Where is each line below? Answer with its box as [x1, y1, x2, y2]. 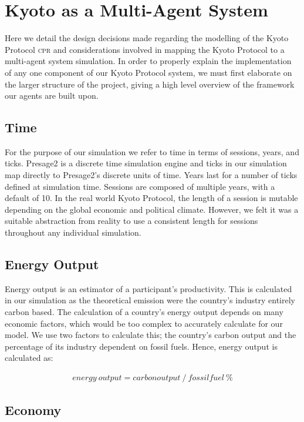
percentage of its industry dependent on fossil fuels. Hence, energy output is [5, 340, 278, 352]
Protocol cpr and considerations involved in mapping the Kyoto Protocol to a [5, 43, 285, 55]
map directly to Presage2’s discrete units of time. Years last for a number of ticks [5, 169, 298, 181]
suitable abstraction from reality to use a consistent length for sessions [5, 215, 258, 227]
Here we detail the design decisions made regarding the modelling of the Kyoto [5, 32, 289, 44]
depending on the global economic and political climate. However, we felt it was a [5, 203, 299, 215]
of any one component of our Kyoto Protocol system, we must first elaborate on [5, 66, 292, 78]
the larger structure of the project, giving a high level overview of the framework [5, 78, 295, 90]
